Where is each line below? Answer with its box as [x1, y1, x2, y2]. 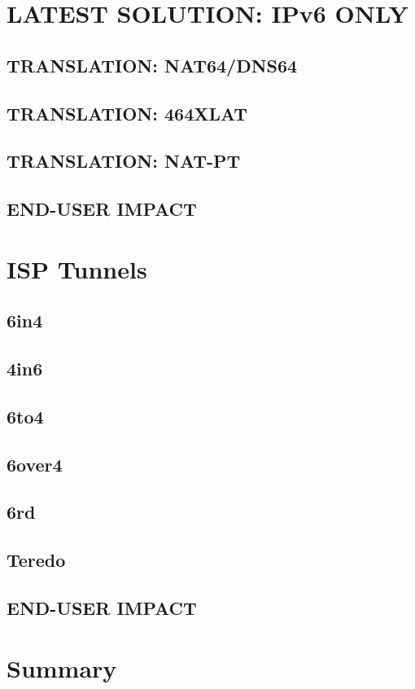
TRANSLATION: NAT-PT [7, 148, 241, 173]
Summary [7, 651, 117, 684]
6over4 [7, 451, 63, 476]
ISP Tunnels [7, 252, 147, 285]
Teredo [7, 547, 66, 573]
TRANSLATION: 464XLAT [7, 100, 248, 125]
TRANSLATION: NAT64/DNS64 [7, 52, 298, 77]
